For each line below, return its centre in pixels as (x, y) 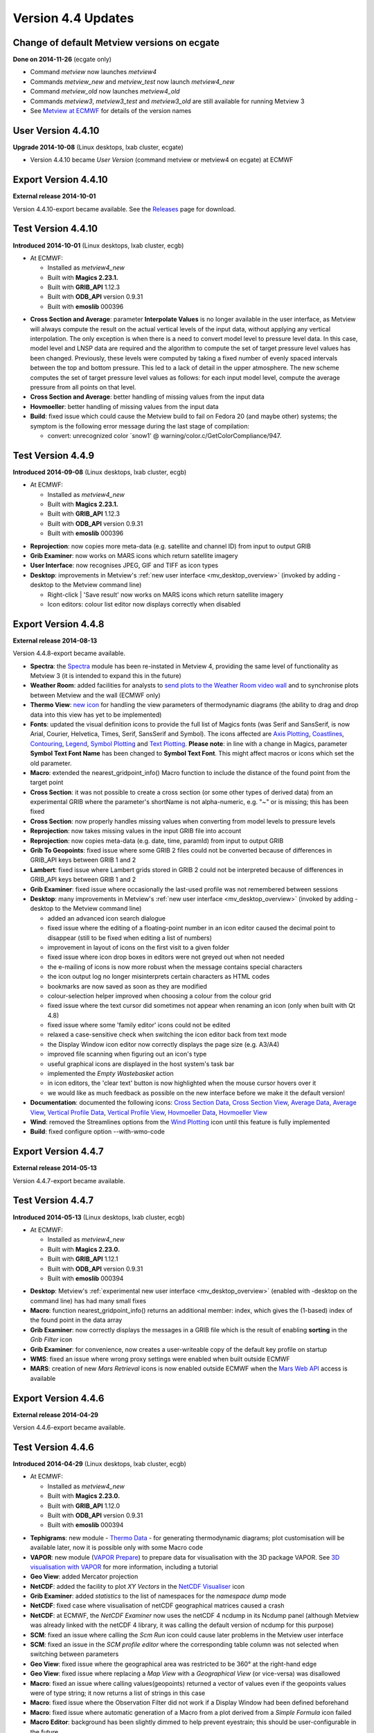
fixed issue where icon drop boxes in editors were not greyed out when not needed (166, 957)
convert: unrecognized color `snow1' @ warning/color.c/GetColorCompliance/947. (164, 435)
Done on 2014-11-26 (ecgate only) (62, 60)
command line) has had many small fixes (88, 1300)
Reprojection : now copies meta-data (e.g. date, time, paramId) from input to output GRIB (157, 841)
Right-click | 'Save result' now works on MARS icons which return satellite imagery (166, 594)
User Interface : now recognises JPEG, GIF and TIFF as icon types (124, 566)
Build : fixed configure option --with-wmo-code (98, 1132)
